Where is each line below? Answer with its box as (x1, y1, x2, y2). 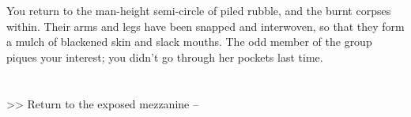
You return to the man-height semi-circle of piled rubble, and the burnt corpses (6, 2, 391, 18)
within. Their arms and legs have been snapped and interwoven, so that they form (6, 17, 405, 34)
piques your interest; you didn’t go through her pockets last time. (6, 48, 323, 65)
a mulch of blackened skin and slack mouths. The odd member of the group (6, 33, 372, 50)
